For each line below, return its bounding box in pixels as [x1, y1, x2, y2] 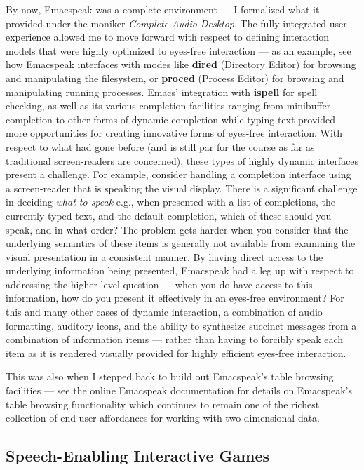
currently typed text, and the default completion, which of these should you [6, 208, 332, 222]
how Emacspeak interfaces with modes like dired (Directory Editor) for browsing [6, 57, 356, 72]
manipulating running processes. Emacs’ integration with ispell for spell [6, 84, 318, 99]
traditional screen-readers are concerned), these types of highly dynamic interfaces [6, 153, 359, 168]
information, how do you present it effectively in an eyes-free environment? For [6, 290, 344, 305]
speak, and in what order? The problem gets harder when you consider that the [6, 222, 349, 236]
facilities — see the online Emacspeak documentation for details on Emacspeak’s [6, 383, 352, 398]
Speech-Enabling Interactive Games [6, 445, 270, 466]
